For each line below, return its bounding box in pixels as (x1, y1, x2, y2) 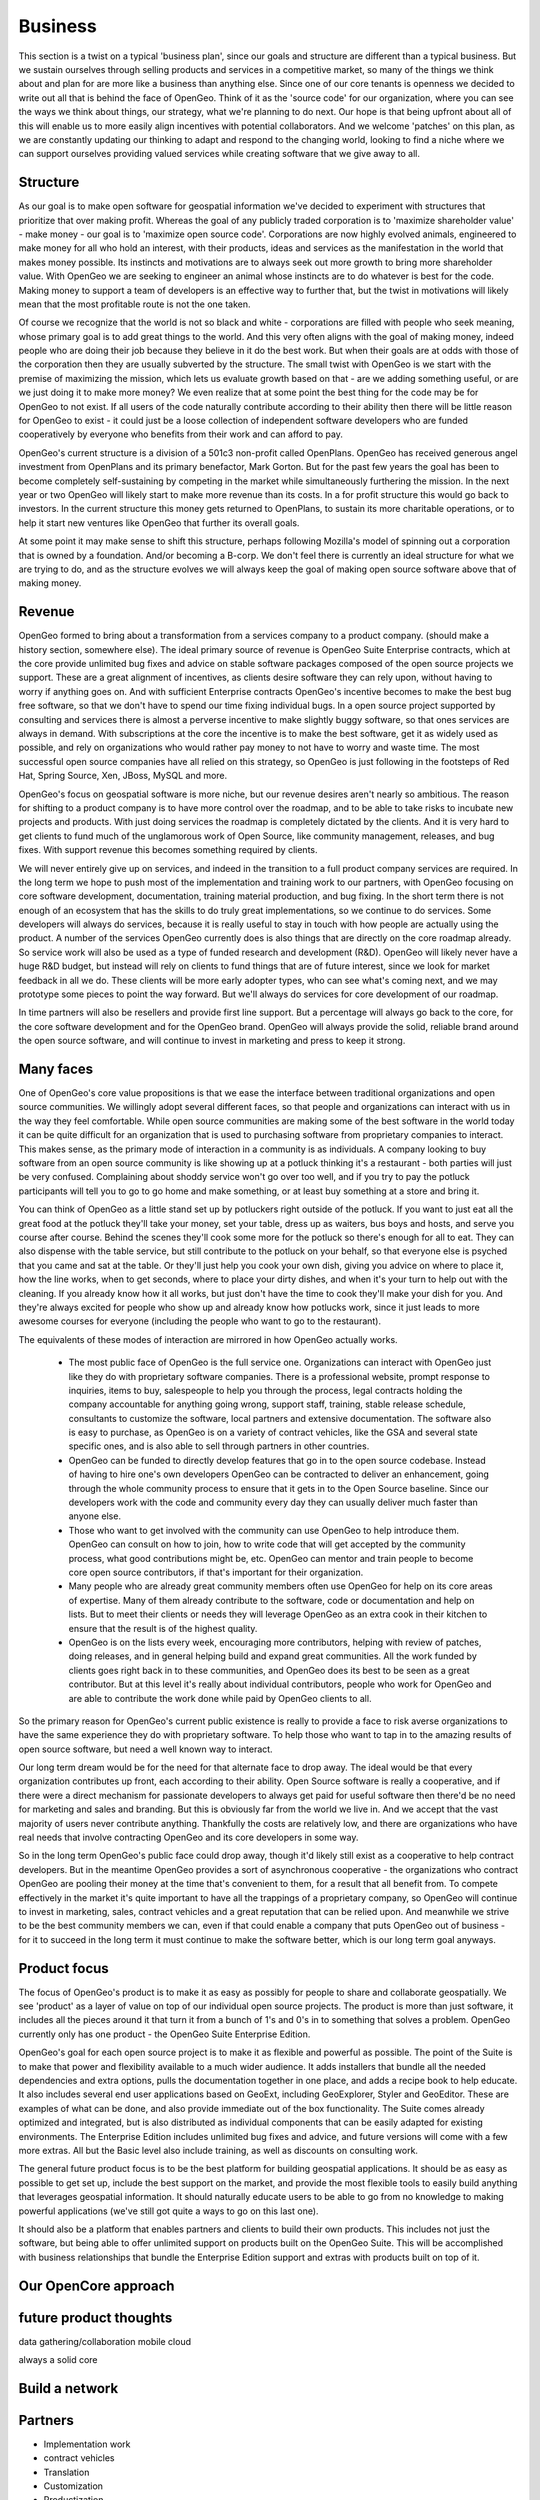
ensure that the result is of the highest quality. (68, 1622, 258, 1634)
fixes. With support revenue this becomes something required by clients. (18, 844, 318, 856)
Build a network (18, 2380, 119, 2397)
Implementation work (43, 2438, 131, 2450)
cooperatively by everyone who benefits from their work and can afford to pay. (18, 428, 344, 440)
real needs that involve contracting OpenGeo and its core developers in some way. (18, 1831, 359, 1844)
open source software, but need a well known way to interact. (18, 1743, 274, 1755)
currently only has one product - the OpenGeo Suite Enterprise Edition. (18, 2028, 311, 2040)
